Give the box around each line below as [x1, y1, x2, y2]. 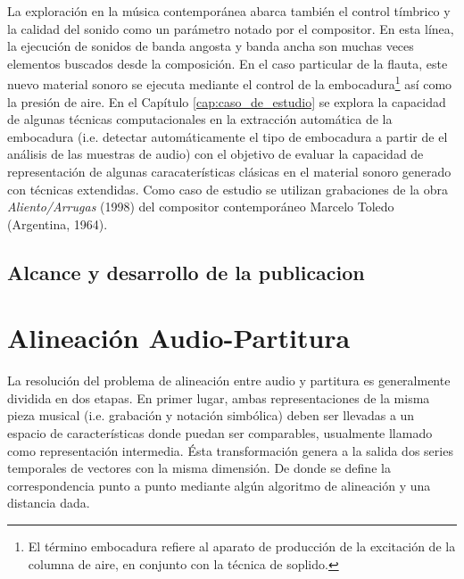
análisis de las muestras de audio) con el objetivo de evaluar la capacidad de [7, 145, 424, 163]
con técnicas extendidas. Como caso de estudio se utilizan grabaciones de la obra [7, 179, 448, 198]
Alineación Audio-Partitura [7, 319, 351, 356]
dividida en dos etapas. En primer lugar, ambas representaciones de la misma [7, 388, 430, 407]
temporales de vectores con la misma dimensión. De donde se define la [7, 459, 391, 477]
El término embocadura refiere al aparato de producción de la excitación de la [28, 537, 456, 556]
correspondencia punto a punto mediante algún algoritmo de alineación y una [7, 476, 431, 494]
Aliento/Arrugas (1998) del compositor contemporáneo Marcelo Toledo [7, 197, 394, 216]
